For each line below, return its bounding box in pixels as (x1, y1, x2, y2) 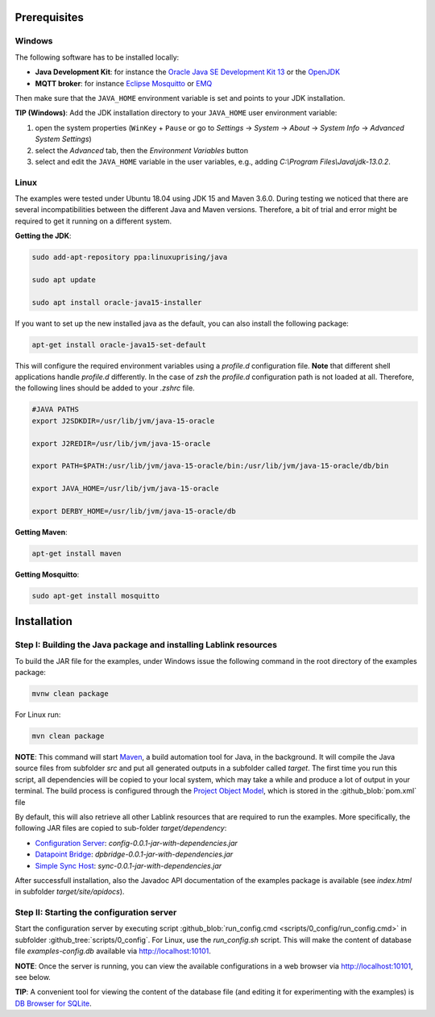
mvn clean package (31, 731, 105, 741)
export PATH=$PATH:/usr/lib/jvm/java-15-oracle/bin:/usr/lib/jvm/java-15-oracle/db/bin (31, 461, 389, 471)
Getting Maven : (14, 527, 68, 536)
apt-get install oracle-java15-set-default (31, 340, 207, 349)
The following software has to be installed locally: (14, 52, 180, 62)
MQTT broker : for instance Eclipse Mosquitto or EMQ (35, 78, 213, 88)
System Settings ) (35, 134, 92, 144)
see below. (14, 973, 52, 982)
